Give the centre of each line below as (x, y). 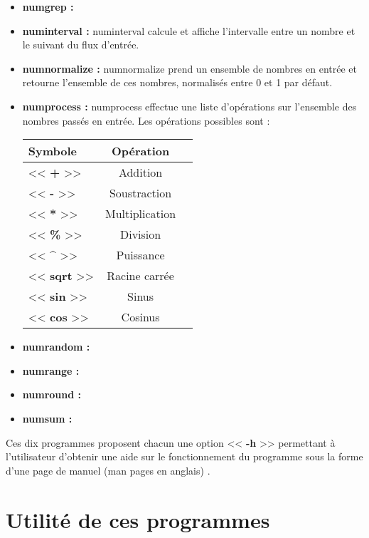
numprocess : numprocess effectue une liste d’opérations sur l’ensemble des (189, 106)
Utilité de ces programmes (138, 519)
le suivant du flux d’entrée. (81, 45)
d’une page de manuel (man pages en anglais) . (108, 470)
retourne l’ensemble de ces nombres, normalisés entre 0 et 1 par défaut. (177, 82)
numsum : (47, 418)
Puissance (140, 255)
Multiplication (140, 214)
